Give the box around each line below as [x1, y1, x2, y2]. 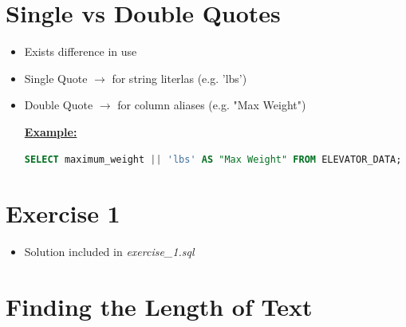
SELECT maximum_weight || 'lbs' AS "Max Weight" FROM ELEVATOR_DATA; [24, 153, 402, 165]
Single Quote [24, 69, 88, 86]
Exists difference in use [24, 43, 137, 60]
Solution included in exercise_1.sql [24, 243, 195, 260]
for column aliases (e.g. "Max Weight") [117, 97, 306, 113]
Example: [24, 123, 77, 140]
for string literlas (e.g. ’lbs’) [112, 69, 247, 86]
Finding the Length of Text [6, 290, 313, 322]
